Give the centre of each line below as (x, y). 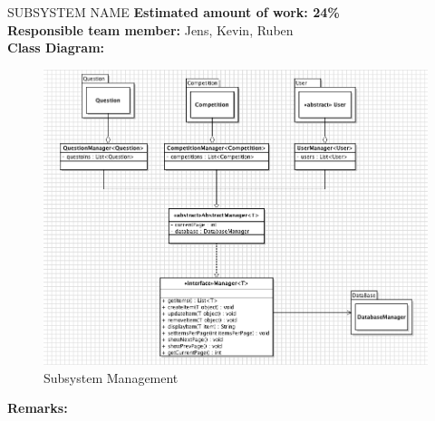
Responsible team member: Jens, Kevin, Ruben (150, 29)
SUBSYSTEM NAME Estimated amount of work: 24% (174, 12)
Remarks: (38, 408)
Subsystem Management (111, 377)
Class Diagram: (56, 48)
